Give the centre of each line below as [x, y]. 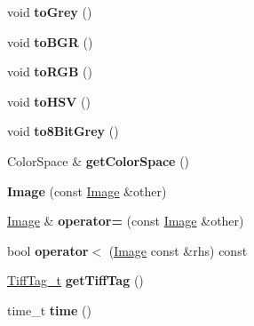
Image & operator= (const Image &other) [126, 221]
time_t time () [49, 310]
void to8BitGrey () [63, 131]
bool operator [48, 250]
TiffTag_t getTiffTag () [75, 280]
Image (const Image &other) [87, 191]
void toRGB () [50, 72]
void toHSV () [49, 101]
